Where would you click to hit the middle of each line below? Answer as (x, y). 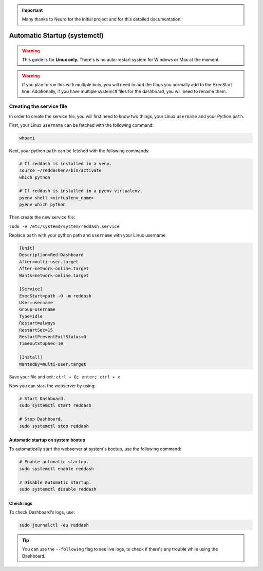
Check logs (21, 503)
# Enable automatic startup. (54, 462)
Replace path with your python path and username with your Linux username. (88, 235)
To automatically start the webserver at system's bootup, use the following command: (95, 449)
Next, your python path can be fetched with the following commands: (79, 151)
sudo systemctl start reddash (55, 405)
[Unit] (27, 248)
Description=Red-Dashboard (51, 255)
